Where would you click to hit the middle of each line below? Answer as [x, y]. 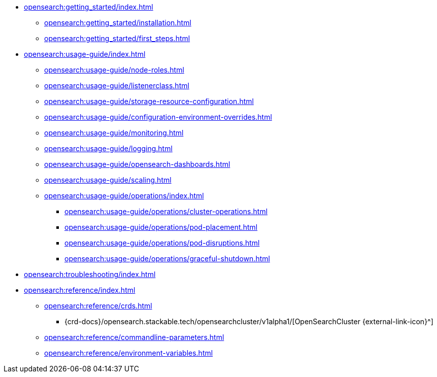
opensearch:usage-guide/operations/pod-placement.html [161, 227]
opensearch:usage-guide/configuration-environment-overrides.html [158, 117]
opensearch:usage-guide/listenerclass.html [117, 85]
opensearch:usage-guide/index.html [85, 54]
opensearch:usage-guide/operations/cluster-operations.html [166, 211]
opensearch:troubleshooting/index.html [90, 274]
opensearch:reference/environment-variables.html [129, 353]
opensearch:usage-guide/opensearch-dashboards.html [137, 164]
